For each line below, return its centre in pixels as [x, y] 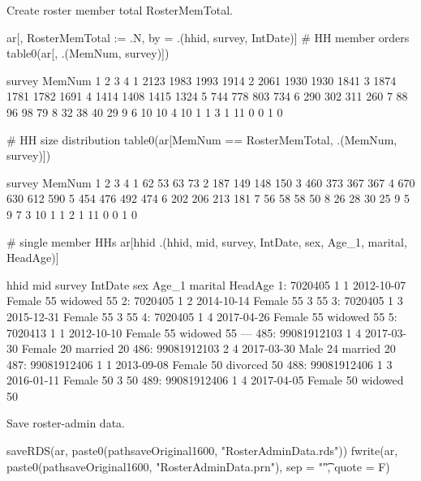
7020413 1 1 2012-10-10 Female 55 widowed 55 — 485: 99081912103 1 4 [184, 332]
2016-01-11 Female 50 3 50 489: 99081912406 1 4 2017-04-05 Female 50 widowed [205, 380]
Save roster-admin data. [66, 423]
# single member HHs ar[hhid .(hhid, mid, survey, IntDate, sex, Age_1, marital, [207, 241]
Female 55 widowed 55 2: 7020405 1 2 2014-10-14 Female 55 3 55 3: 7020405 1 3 [205, 301]
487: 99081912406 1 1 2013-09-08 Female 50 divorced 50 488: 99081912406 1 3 [200, 364]
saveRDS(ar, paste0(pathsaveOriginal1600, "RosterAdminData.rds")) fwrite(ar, [202, 451]
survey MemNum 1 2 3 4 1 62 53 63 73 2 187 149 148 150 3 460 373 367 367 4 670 [211, 182]
